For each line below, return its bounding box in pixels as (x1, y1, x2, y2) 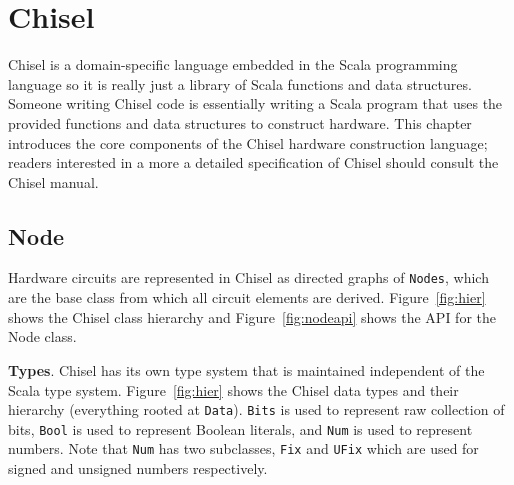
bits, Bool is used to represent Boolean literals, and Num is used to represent (8, 418, 473, 439)
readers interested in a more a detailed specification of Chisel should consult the (8, 152, 499, 173)
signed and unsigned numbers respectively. (8, 458, 268, 479)
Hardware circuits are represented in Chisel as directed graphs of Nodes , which (8, 267, 489, 288)
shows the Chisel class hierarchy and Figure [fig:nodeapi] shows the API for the (8, 306, 496, 327)
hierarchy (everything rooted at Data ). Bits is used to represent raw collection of (8, 399, 505, 420)
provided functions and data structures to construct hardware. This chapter (8, 112, 472, 133)
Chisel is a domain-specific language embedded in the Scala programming (8, 54, 458, 75)
